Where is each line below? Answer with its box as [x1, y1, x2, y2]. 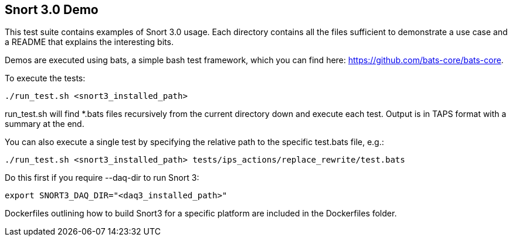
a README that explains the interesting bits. [5, 37, 174, 47]
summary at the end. [5, 119, 84, 129]
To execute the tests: [5, 73, 86, 84]
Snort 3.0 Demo [5, 2, 99, 17]
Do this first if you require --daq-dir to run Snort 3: [5, 173, 199, 183]
